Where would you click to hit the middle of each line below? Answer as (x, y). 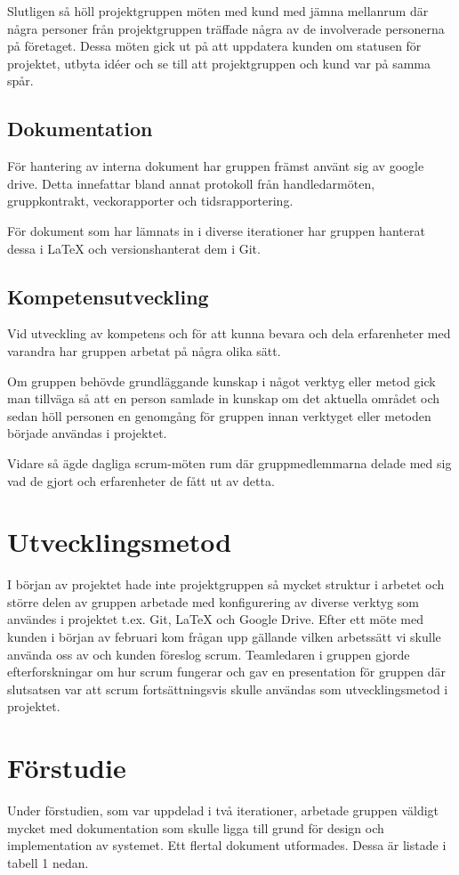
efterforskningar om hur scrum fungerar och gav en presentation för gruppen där (227, 672)
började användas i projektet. (87, 433)
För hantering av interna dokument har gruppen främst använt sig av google (216, 166)
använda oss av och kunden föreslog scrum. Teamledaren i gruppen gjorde (209, 654)
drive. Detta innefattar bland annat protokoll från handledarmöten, (191, 183)
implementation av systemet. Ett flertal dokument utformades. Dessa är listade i (227, 845)
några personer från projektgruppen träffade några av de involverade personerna (226, 28)
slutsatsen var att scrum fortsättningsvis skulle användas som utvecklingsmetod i (228, 689)
